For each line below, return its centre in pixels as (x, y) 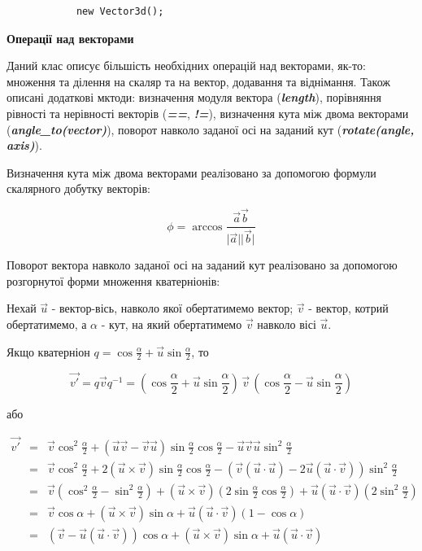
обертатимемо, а (47, 324)
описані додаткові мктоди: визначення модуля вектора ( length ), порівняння (194, 97)
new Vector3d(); (120, 11)
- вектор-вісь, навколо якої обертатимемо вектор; (172, 308)
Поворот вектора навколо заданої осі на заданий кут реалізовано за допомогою (202, 265)
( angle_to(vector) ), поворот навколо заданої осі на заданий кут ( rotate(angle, (211, 129)
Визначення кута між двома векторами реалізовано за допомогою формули (191, 172)
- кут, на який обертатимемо (172, 324)
